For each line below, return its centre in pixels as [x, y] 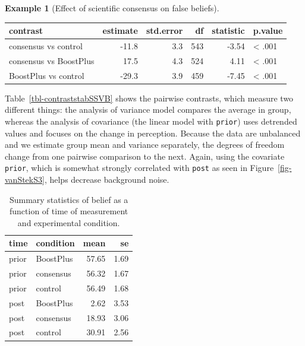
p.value [268, 31]
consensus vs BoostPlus [52, 60]
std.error [164, 31]
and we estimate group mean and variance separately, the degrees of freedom [145, 145]
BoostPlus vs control [47, 75]
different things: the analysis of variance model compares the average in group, [148, 109]
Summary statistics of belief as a [69, 199]
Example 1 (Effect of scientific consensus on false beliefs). [112, 8]
